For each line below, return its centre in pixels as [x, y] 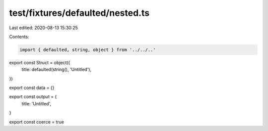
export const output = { [33, 97]
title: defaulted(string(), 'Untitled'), [57, 70]
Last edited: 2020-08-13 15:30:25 [43, 28]
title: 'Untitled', [36, 103]
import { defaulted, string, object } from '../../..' [88, 50]
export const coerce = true [37, 122]
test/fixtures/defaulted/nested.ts [79, 13]
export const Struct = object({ [40, 62]
